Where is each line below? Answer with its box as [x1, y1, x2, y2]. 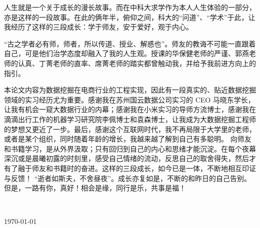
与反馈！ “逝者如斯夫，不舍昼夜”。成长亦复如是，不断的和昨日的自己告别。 [4, 172, 251, 183]
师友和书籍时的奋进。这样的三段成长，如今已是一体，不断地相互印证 [31, 162, 256, 173]
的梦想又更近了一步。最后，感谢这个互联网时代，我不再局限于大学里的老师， [4, 123, 256, 134]
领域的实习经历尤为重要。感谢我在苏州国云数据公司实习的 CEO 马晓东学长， [4, 94, 255, 104]
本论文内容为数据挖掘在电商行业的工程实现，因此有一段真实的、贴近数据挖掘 [4, 84, 256, 95]
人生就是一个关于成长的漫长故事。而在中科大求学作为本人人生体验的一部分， [4, 2, 256, 12]
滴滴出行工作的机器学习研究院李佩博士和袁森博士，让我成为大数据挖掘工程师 [4, 113, 256, 124]
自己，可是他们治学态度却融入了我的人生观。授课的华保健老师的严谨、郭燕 [4, 48, 249, 58]
